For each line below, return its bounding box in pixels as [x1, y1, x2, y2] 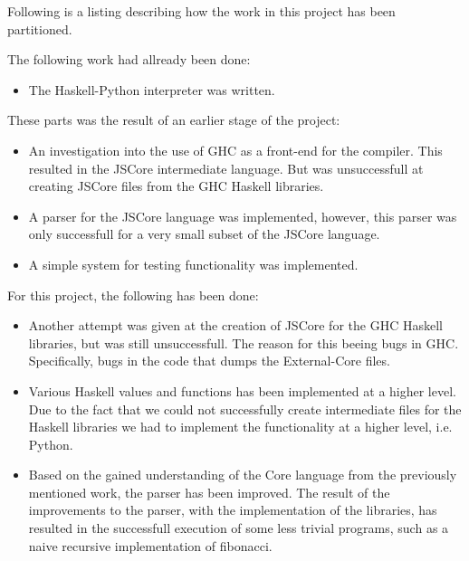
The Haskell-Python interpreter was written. [28, 80, 275, 99]
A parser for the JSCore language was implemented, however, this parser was [28, 206, 457, 225]
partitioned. [7, 19, 72, 38]
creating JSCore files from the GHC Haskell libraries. [28, 176, 324, 195]
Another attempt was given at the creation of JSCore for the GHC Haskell [28, 316, 443, 335]
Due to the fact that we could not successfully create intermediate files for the [28, 399, 462, 418]
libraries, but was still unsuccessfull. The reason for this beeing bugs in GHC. [28, 333, 459, 352]
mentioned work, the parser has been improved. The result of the [28, 482, 390, 501]
